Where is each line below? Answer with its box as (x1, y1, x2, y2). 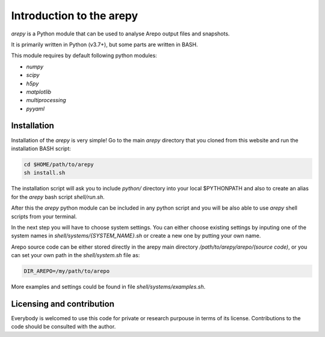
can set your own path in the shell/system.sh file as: (11, 252, 140, 259)
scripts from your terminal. (11, 213, 78, 220)
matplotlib (26, 88, 51, 96)
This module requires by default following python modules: (11, 52, 158, 59)
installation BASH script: (11, 145, 72, 152)
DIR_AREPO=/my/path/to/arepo (23, 268, 110, 275)
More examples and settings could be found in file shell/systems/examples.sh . (11, 283, 206, 291)
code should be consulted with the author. (11, 323, 116, 330)
